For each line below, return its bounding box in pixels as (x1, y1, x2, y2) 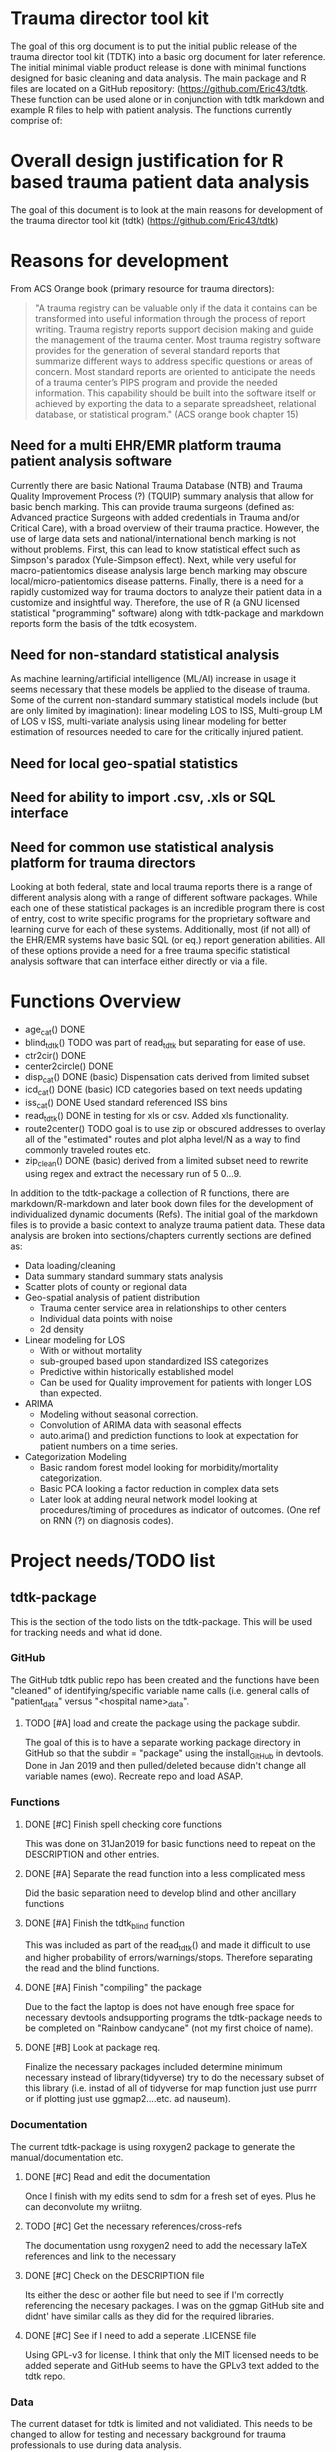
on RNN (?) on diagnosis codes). (39, 1514, 174, 1526)
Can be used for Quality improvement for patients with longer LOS (39, 1376, 312, 1388)
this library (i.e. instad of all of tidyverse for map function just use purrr (24, 2082, 318, 2094)
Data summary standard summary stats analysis (24, 1270, 224, 1282)
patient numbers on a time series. (39, 1440, 178, 1452)
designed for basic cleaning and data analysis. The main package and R (10, 72, 307, 84)
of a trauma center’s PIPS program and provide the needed (34, 376, 278, 388)
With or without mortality (39, 1344, 143, 1356)
